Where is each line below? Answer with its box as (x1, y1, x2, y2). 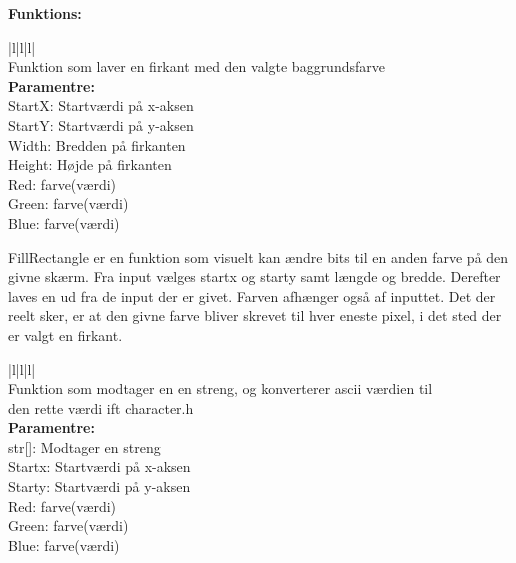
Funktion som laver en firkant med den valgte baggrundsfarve (8, 56, 385, 77)
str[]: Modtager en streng (8, 436, 161, 457)
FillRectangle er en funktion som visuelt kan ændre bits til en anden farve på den (8, 246, 509, 267)
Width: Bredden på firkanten (8, 134, 186, 155)
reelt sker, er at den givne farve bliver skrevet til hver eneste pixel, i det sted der (8, 305, 502, 326)
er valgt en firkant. (8, 324, 123, 345)
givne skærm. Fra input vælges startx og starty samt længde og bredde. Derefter (8, 266, 501, 287)
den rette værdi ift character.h (8, 397, 194, 418)
